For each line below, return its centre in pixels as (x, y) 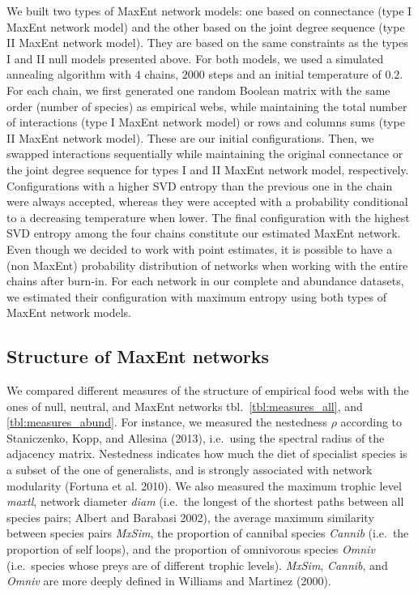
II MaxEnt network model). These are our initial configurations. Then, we (190, 137)
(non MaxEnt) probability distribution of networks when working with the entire (207, 265)
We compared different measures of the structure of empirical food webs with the (208, 390)
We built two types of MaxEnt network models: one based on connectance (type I (209, 11)
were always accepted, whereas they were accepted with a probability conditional (207, 201)
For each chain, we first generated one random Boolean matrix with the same (198, 90)
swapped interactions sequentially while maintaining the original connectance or (205, 154)
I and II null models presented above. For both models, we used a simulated (195, 58)
